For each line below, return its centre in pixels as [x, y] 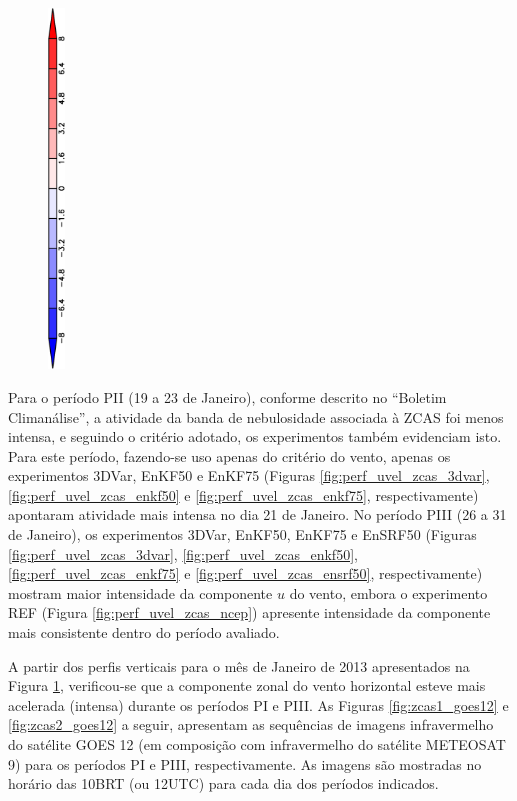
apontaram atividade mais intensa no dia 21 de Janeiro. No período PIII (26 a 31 [257, 514]
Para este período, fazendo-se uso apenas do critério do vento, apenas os [229, 455]
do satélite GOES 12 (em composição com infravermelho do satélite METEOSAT [257, 744]
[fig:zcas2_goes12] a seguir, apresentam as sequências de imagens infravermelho [251, 724]
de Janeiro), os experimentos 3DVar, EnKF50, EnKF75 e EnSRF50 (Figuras [242, 534]
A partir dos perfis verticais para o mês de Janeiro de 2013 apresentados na [239, 665]
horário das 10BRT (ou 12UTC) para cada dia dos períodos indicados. [223, 783]
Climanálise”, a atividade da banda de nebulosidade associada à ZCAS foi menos [256, 416]
